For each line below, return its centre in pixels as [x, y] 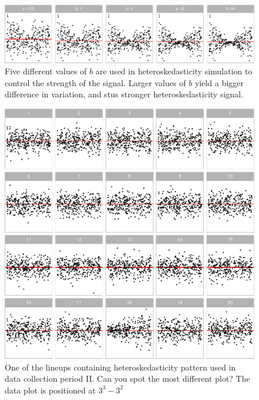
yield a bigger [220, 82]
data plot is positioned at [50, 390]
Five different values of [46, 71]
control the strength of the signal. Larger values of [95, 82]
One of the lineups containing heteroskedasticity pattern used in [120, 367]
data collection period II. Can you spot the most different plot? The [127, 378]
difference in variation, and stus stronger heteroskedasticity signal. [124, 94]
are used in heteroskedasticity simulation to [174, 71]
